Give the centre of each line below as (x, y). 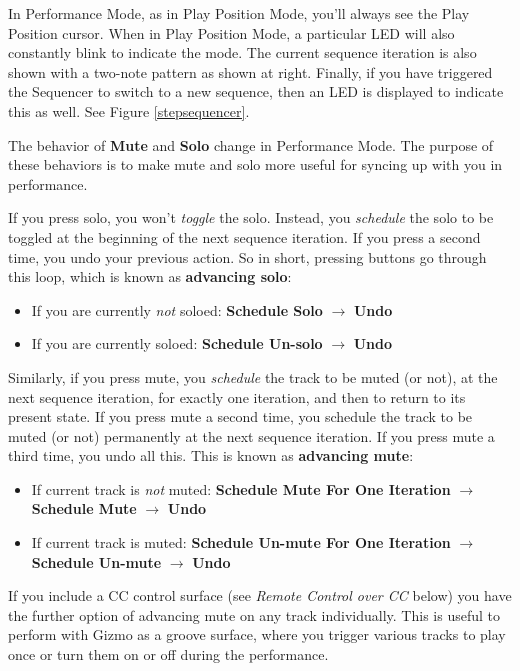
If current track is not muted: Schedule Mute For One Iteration (241, 488)
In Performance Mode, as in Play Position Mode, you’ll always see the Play (239, 13)
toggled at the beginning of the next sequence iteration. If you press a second (244, 236)
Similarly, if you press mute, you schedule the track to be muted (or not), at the (253, 376)
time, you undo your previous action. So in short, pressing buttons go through (247, 256)
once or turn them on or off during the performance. (168, 654)
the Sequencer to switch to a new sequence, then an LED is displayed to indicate (256, 91)
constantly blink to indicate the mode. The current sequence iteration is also (242, 52)
